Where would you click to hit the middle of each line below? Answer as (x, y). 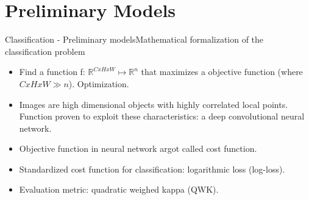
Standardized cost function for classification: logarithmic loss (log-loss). (152, 169)
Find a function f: (52, 72)
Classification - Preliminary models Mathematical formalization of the (134, 39)
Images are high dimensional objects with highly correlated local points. (154, 104)
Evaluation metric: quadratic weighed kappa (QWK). (119, 189)
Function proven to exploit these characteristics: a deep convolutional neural (162, 116)
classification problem (45, 51)
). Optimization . (99, 83)
